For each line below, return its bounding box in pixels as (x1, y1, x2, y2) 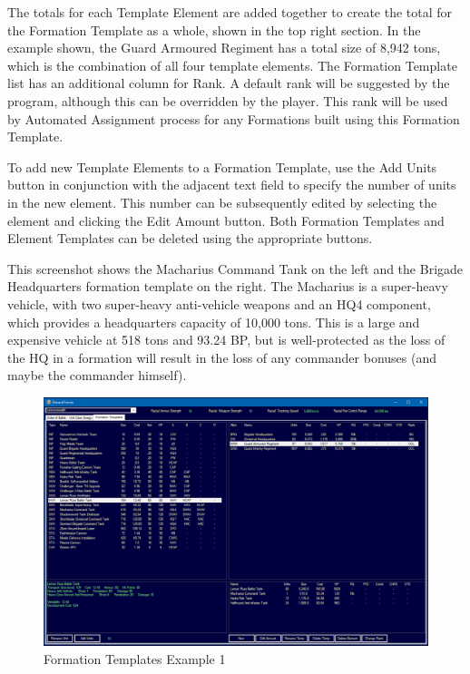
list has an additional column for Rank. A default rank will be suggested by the (7, 73, 450, 93)
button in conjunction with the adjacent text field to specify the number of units (7, 175, 456, 194)
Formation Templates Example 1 (44, 649, 226, 668)
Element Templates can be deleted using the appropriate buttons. (7, 229, 373, 248)
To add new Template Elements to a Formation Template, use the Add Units (7, 157, 437, 176)
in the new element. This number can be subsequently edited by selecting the (7, 192, 437, 211)
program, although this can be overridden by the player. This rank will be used (7, 91, 448, 110)
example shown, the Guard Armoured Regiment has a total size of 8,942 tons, (7, 38, 441, 57)
